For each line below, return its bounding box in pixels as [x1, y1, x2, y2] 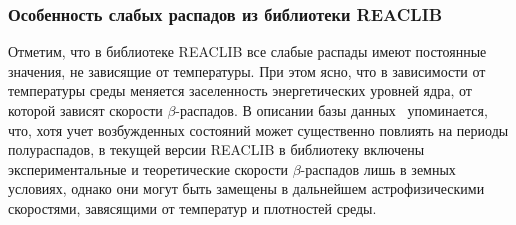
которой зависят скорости [8, 100, 163, 120]
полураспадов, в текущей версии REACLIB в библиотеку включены [8, 139, 425, 160]
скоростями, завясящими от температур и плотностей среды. [8, 197, 377, 218]
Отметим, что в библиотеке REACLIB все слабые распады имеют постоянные [8, 41, 487, 62]
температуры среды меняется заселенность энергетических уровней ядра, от [8, 80, 472, 101]
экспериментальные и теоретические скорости [8, 158, 288, 179]
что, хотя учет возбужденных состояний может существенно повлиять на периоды [8, 119, 509, 140]
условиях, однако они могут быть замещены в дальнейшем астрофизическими [8, 178, 485, 199]
